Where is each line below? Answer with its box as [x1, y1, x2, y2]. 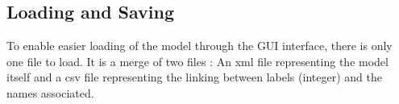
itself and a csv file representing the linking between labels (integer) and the [6, 69, 382, 85]
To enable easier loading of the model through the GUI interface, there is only [6, 37, 393, 54]
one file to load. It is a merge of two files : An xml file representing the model [6, 52, 389, 69]
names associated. [6, 84, 94, 101]
